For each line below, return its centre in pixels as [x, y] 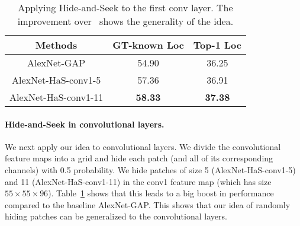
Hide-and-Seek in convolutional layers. [85, 124]
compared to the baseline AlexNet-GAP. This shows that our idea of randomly [148, 204]
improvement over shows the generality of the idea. [125, 21]
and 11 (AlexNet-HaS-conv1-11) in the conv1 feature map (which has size [138, 181]
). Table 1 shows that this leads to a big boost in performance [161, 193]
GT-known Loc [148, 45]
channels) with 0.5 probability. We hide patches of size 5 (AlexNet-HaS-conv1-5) [150, 169]
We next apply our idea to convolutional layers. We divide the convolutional [143, 146]
